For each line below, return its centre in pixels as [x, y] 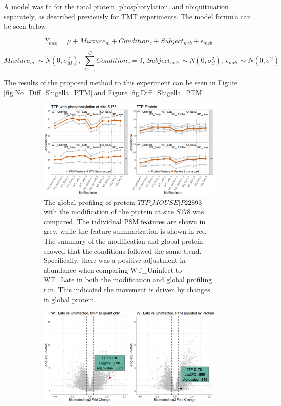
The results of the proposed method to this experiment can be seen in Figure [121, 82]
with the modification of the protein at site [109, 212]
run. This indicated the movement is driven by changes [127, 289]
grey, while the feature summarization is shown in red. [126, 231]
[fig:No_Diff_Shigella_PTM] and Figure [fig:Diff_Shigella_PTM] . [105, 92]
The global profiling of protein [89, 202]
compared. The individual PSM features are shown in [125, 221]
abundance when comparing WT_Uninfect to [113, 270]
